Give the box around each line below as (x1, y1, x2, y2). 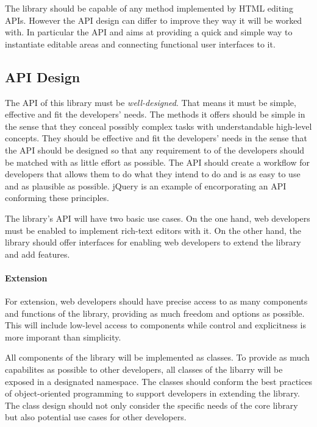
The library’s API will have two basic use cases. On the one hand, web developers (5, 211, 310, 224)
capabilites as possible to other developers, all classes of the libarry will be (5, 363, 283, 376)
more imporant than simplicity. (5, 330, 121, 343)
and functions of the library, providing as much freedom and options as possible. (5, 306, 305, 319)
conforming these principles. (5, 191, 109, 204)
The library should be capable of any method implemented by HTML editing (5, 2, 293, 14)
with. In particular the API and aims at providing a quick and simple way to (5, 26, 293, 38)
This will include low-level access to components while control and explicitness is (5, 319, 307, 331)
